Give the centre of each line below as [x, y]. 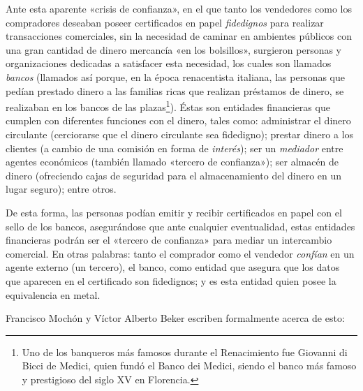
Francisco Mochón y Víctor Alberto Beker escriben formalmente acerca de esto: [175, 318]
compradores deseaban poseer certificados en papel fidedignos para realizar [165, 22]
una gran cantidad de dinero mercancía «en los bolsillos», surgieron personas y [174, 49]
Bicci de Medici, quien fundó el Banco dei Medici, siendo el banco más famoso [189, 366]
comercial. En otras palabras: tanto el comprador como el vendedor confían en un [180, 253]
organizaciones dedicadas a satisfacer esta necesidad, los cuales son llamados [169, 63]
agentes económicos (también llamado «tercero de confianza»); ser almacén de [172, 162]
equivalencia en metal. [53, 294]
